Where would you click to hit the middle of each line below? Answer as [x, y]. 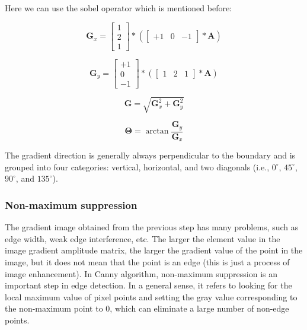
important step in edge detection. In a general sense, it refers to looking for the [148, 285]
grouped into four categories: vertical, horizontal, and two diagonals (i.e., [137, 166]
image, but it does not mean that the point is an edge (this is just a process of [147, 262]
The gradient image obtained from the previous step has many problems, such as [152, 227]
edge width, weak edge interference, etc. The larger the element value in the [143, 238]
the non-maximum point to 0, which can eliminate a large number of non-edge [147, 308]
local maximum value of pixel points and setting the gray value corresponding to [151, 296]
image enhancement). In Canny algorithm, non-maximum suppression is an [141, 273]
